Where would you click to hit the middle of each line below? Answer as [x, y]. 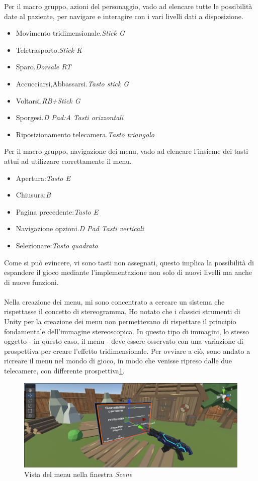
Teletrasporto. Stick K [49, 50]
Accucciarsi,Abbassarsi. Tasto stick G [72, 83]
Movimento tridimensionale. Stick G [70, 33]
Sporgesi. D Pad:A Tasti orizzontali [70, 117]
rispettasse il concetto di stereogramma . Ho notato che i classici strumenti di [122, 311]
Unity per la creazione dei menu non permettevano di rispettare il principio [120, 321]
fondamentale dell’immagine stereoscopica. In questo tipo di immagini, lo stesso [126, 331]
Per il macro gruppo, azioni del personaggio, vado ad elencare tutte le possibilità [128, 6]
